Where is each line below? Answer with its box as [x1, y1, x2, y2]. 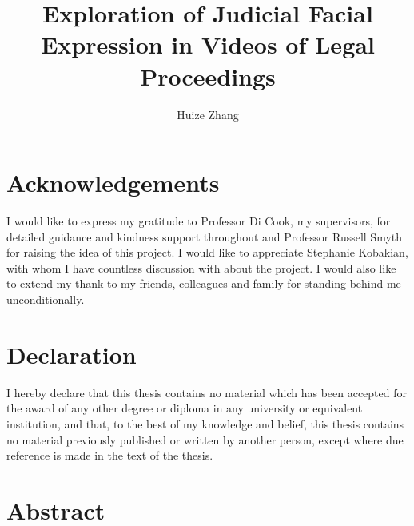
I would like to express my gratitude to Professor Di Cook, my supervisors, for [6, 213, 391, 229]
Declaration [6, 337, 137, 370]
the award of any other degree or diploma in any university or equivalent [6, 400, 363, 416]
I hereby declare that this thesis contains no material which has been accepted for [6, 384, 408, 400]
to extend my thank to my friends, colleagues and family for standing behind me [6, 275, 401, 292]
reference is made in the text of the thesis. [6, 447, 213, 464]
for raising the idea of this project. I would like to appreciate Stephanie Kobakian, [6, 244, 408, 261]
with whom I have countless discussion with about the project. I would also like [6, 259, 396, 276]
